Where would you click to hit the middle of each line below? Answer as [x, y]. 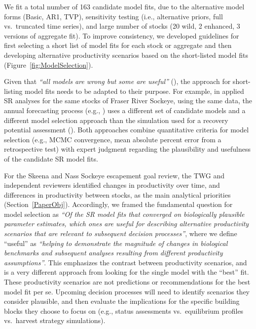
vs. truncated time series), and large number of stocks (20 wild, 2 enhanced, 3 [122, 26]
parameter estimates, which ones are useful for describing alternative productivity [127, 224]
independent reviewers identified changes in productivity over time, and [112, 185]
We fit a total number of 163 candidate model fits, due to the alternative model [124, 6]
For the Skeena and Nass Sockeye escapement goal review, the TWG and [114, 175]
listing [13, 91]
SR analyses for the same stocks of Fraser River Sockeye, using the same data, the [128, 101]
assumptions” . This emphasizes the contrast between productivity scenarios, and [126, 262]
